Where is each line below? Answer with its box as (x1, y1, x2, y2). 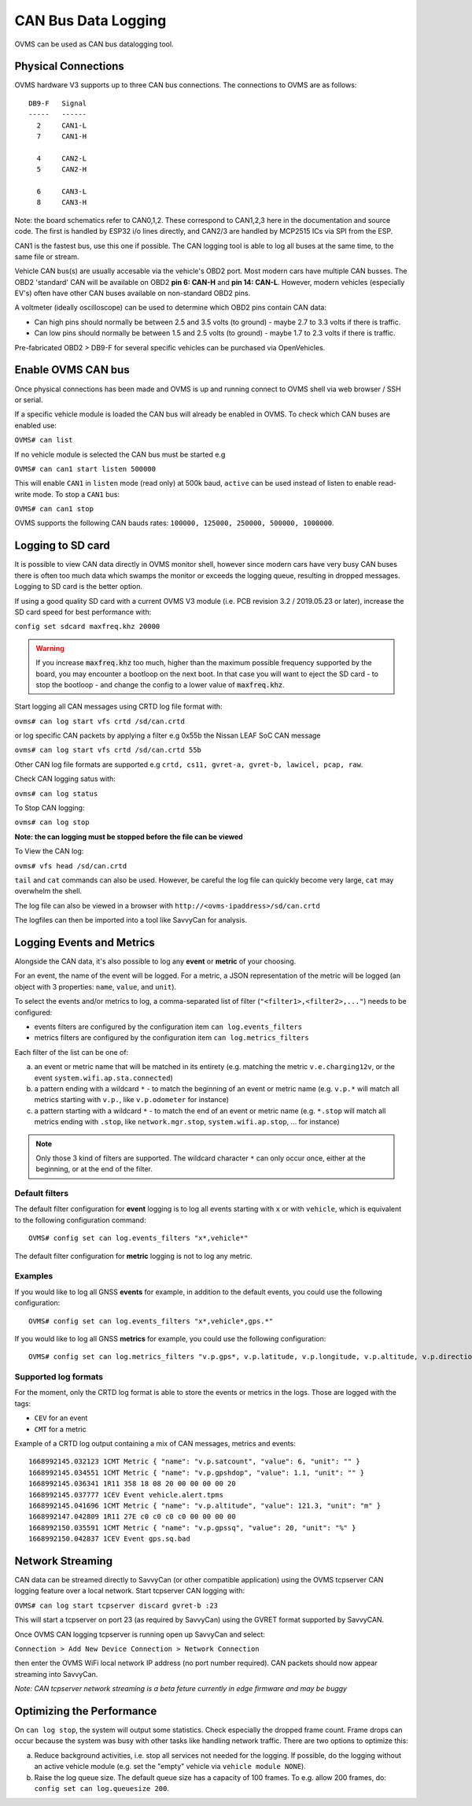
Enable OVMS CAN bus (14, 363, 130, 377)
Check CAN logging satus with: (14, 774, 116, 783)
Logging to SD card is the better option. (14, 582, 143, 591)
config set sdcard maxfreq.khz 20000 (14, 622, 160, 631)
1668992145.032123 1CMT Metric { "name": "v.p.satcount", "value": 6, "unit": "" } (28, 1457, 361, 1466)
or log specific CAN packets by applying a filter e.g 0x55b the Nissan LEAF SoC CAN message (14, 731, 322, 740)
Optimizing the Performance (14, 1704, 157, 1718)
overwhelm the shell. (14, 886, 83, 896)
